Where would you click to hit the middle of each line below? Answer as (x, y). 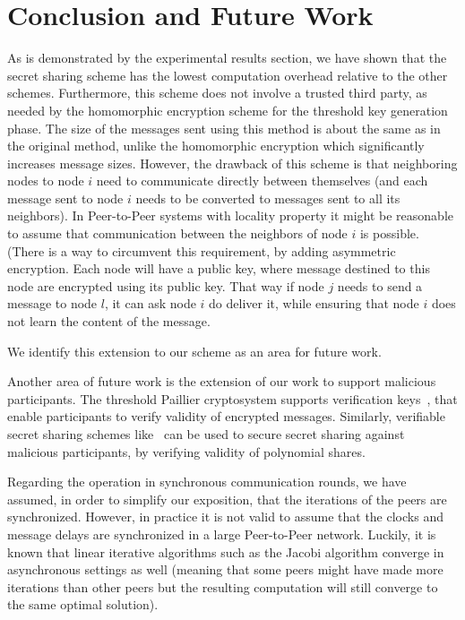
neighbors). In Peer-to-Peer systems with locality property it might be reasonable (230, 215)
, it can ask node (150, 303)
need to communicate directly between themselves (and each (262, 181)
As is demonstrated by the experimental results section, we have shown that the (227, 58)
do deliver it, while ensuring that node (314, 303)
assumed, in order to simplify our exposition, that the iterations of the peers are (227, 499)
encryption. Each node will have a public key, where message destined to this (219, 268)
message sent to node (65, 198)
